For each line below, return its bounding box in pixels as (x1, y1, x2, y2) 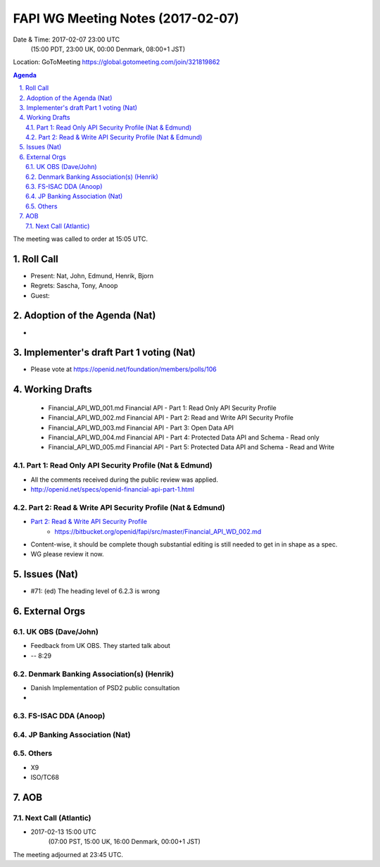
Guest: (30, 291, 50, 299)
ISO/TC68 (30, 773, 60, 781)
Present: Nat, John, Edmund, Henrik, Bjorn (30, 271, 154, 280)
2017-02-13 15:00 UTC (30, 828, 96, 836)
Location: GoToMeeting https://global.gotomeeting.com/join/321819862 (13, 58, 220, 66)
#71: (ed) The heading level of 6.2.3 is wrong (30, 587, 160, 595)
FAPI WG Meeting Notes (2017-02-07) (13, 11, 239, 26)
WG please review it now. (30, 550, 105, 559)
